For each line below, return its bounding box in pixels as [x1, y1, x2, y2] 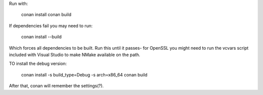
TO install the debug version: [9, 61, 67, 67]
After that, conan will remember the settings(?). [9, 83, 104, 89]
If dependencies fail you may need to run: [9, 22, 93, 29]
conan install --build [21, 34, 62, 40]
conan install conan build [21, 12, 72, 18]
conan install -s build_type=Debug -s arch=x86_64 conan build [21, 72, 148, 77]
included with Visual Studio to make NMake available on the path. [9, 52, 141, 57]
